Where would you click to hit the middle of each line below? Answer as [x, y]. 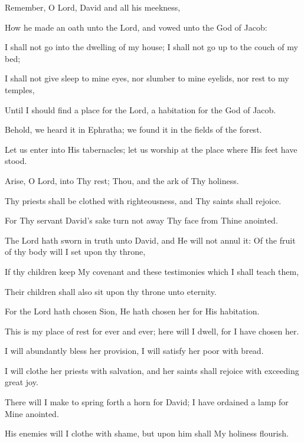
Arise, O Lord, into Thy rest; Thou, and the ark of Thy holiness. [122, 180]
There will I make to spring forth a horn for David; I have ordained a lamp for [147, 402]
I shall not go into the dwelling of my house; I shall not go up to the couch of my [151, 47]
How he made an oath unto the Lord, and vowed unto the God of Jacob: [136, 27]
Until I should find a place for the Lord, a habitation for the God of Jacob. [140, 109]
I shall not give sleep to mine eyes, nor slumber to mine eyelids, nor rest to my [147, 78]
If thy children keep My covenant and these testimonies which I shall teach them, [152, 271]
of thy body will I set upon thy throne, [75, 252]
